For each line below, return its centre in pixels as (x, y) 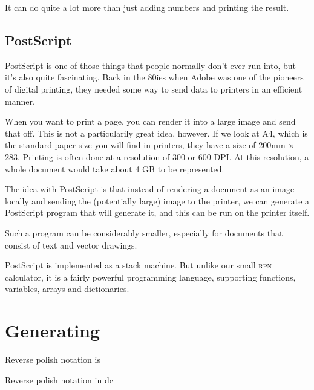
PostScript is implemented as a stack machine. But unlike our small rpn (138, 265)
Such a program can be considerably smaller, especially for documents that (144, 232)
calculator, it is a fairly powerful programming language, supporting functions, (150, 277)
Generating (53, 330)
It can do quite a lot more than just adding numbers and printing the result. (147, 7)
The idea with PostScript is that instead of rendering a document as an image (150, 189)
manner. (20, 101)
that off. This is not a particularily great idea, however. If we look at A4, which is (156, 133)
